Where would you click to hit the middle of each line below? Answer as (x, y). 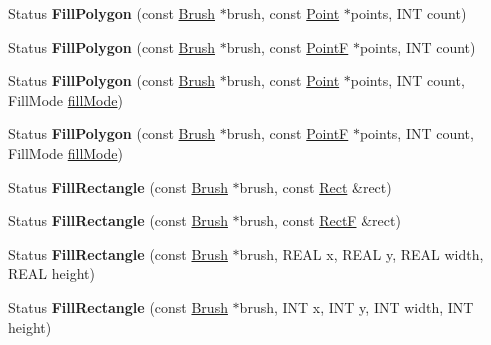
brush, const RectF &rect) (320, 220)
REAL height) (51, 273)
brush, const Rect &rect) (315, 186)
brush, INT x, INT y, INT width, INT (356, 306)
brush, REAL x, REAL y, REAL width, (361, 253)
